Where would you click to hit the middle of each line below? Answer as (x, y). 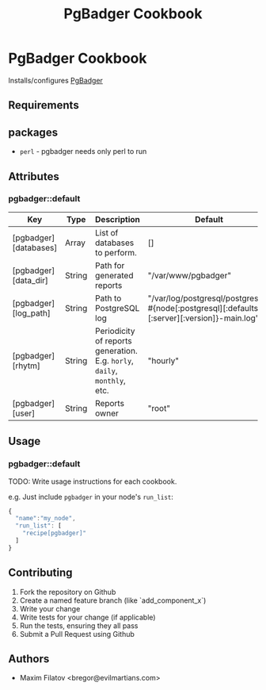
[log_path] (32, 312)
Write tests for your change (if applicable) (87, 617)
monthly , (110, 380)
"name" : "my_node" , (46, 519)
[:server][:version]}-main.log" (203, 318)
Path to (108, 298)
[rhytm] (27, 366)
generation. (116, 351)
